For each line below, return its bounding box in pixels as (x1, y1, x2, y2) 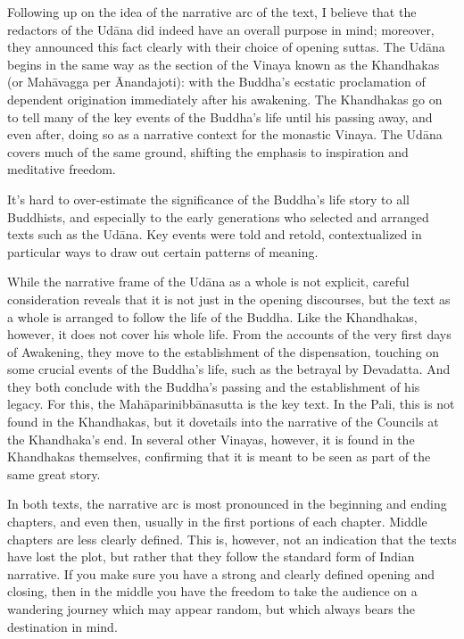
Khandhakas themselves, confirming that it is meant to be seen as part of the (7, 447, 431, 466)
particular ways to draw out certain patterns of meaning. (7, 242, 319, 261)
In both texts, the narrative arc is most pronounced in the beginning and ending (7, 494, 447, 513)
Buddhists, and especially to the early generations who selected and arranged (7, 207, 429, 226)
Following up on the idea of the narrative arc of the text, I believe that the (7, 3, 417, 21)
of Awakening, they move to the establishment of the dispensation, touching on (7, 342, 440, 361)
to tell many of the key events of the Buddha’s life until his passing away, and (7, 107, 433, 126)
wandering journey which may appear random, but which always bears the (7, 600, 415, 618)
